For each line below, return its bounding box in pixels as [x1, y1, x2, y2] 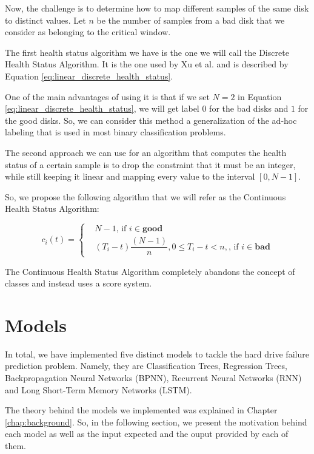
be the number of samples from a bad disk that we [96, 13, 285, 26]
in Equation [238, 90, 282, 103]
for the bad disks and [209, 102, 289, 115]
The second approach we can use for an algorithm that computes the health [5, 146, 287, 158]
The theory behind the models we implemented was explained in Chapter [5, 404, 278, 416]
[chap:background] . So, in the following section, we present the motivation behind [5, 415, 307, 428]
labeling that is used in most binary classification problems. [5, 126, 226, 138]
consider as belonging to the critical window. [5, 25, 171, 38]
